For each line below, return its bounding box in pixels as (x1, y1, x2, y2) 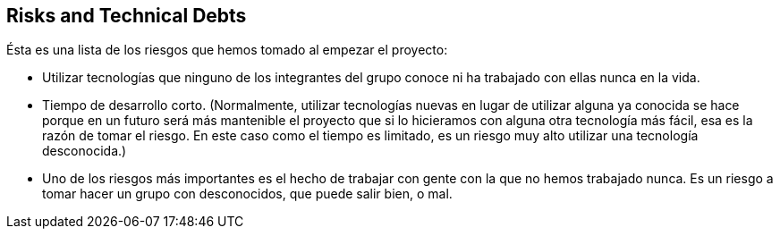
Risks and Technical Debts (6, 4, 247, 27)
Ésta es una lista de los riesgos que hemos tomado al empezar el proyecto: (6, 42, 448, 58)
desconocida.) (42, 143, 127, 159)
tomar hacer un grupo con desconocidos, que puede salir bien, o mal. (42, 186, 453, 202)
